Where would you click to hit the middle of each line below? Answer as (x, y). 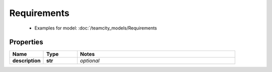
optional (90, 61)
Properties (26, 42)
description (26, 61)
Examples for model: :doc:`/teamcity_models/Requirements (96, 28)
